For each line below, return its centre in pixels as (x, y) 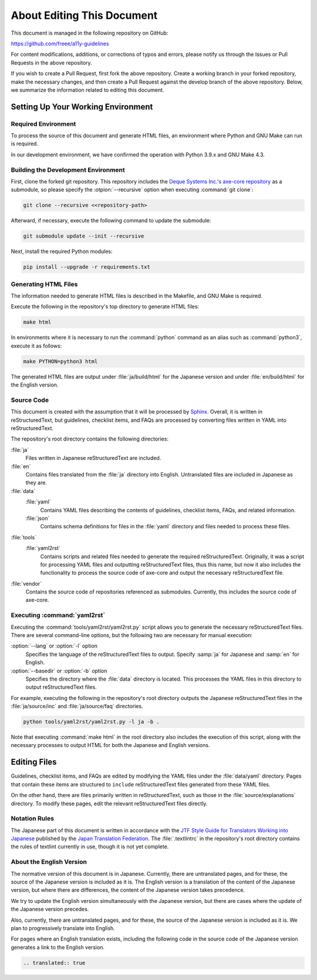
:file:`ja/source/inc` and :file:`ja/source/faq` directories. (77, 706)
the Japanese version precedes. (50, 909)
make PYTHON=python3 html (60, 361)
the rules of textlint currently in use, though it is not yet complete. (90, 846)
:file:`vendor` (26, 584)
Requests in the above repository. (51, 62)
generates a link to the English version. (58, 947)
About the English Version (49, 862)
